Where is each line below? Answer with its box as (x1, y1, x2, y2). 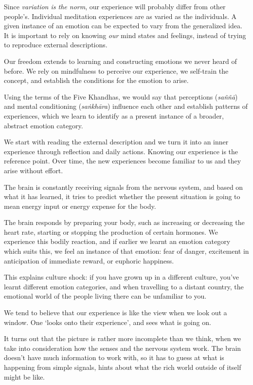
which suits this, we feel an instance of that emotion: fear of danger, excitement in (4, 246, 249, 256)
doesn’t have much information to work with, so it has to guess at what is (4, 352, 224, 363)
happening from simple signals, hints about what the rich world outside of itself (4, 362, 241, 372)
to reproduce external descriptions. (4, 40, 108, 50)
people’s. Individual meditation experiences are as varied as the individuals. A (4, 11, 237, 21)
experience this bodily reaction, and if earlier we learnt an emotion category (4, 236, 231, 246)
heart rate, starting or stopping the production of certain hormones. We (4, 226, 218, 237)
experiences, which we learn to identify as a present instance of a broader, (4, 110, 224, 121)
